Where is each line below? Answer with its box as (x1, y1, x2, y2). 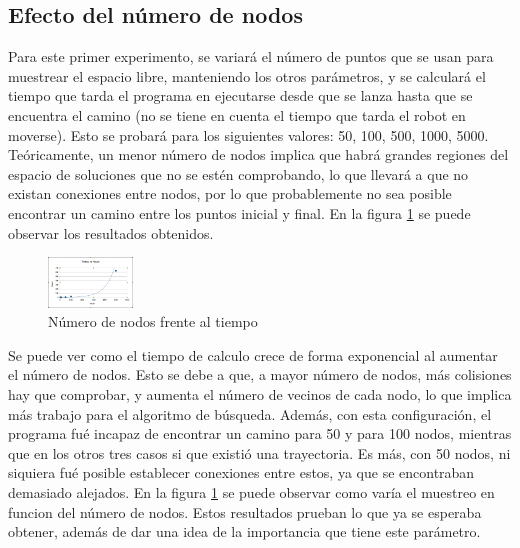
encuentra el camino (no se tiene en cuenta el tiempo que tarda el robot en (8, 104, 466, 125)
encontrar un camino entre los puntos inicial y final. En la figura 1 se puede (8, 202, 471, 223)
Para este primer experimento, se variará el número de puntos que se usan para (8, 46, 494, 67)
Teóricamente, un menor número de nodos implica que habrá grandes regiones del (8, 144, 509, 165)
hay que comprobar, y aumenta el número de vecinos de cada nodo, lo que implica (8, 383, 512, 404)
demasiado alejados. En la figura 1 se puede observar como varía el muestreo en (8, 481, 495, 502)
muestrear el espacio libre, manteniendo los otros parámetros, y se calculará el (8, 65, 486, 86)
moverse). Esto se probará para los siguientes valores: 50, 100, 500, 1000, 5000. (8, 124, 489, 145)
